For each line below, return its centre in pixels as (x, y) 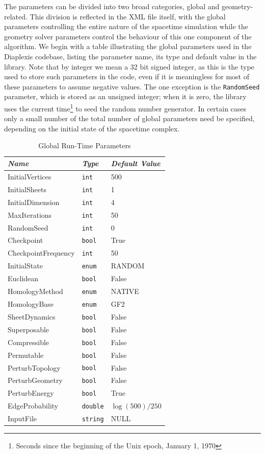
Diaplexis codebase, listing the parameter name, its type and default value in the (130, 56)
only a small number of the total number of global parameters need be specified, (129, 118)
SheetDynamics (32, 316)
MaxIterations (30, 214)
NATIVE (125, 291)
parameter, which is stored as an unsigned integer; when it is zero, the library (125, 96)
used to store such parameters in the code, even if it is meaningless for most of (127, 76)
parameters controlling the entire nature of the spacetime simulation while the (126, 26)
